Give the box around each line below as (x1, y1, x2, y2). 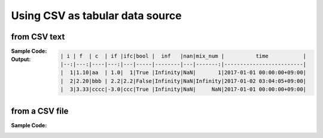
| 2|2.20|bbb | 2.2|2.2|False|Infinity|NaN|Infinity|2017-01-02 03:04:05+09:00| (60, 78, 307, 84)
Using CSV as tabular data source (11, 9, 182, 22)
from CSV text (11, 32, 65, 42)
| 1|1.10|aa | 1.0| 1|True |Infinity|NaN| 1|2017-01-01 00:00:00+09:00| (60, 69, 307, 76)
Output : (11, 56, 31, 63)
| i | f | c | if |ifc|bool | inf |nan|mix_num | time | (60, 53, 307, 59)
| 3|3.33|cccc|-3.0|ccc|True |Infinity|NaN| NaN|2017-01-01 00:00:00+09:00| (60, 86, 307, 93)
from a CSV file (11, 106, 69, 116)
